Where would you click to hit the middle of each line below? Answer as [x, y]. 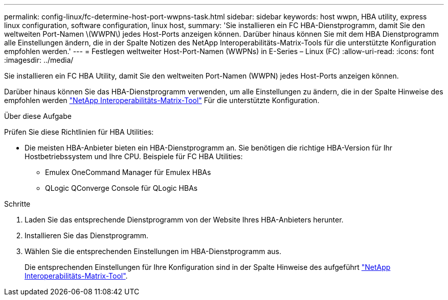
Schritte [17, 204]
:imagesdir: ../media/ [39, 60]
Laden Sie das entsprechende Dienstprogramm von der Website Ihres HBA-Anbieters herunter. [184, 220]
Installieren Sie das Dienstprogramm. [87, 235]
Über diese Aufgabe [38, 116]
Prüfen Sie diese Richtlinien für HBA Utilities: [79, 132]
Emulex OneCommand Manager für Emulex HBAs [128, 172]
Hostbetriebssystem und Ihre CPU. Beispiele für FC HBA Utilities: [134, 156]
